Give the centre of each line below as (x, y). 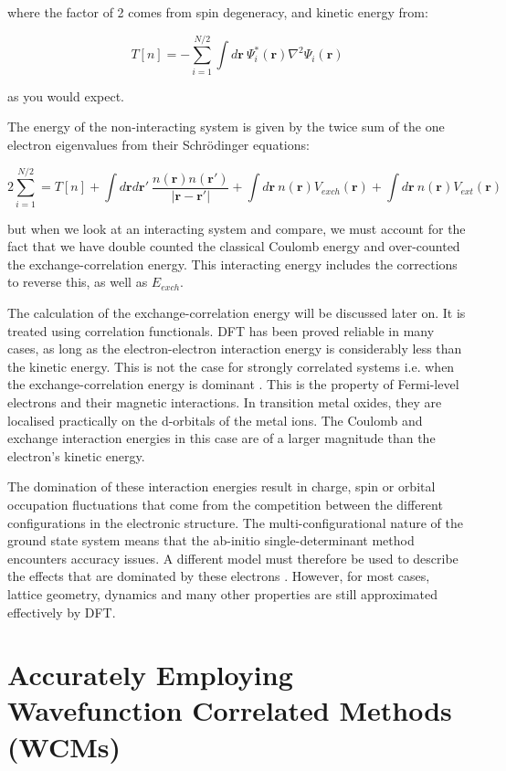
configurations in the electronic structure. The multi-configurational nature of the (235, 522)
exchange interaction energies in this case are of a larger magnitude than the (221, 438)
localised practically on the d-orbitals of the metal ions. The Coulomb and (215, 420)
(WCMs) (64, 746)
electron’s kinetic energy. (76, 455)
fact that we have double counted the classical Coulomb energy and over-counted (234, 246)
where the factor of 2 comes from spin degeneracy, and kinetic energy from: (218, 12)
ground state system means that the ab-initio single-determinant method (211, 540)
